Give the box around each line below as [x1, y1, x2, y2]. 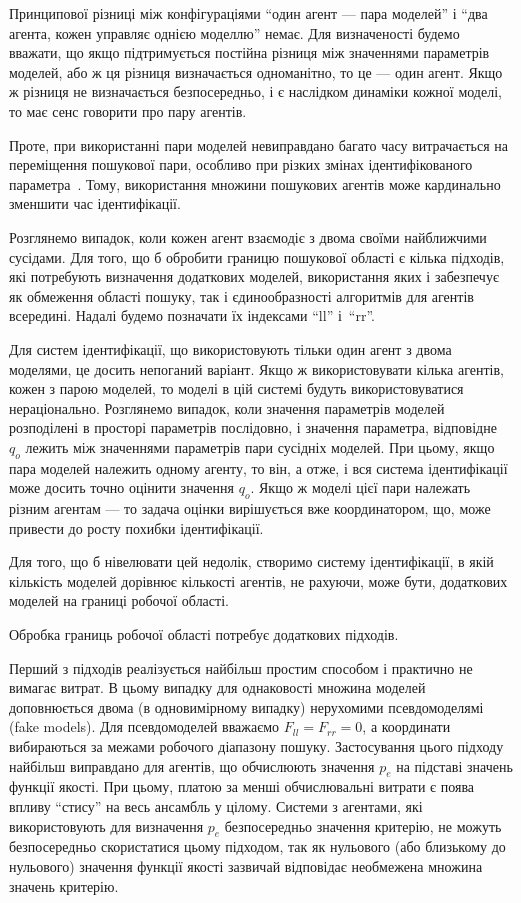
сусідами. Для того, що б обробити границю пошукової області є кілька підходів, [9, 246, 505, 267]
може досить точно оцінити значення [9, 477, 234, 498]
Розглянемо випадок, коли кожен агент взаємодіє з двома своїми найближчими [9, 226, 487, 247]
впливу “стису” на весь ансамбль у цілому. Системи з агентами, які [9, 795, 423, 816]
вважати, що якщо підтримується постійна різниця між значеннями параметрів [9, 42, 490, 63]
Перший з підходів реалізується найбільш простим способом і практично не [9, 657, 473, 678]
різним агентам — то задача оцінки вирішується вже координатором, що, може [9, 498, 491, 519]
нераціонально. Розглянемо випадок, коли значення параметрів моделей [9, 397, 445, 418]
